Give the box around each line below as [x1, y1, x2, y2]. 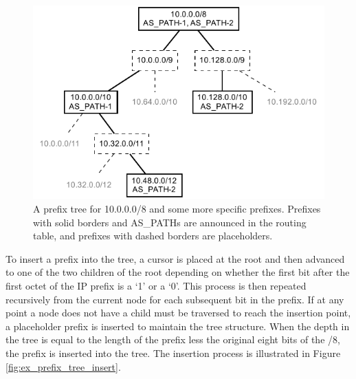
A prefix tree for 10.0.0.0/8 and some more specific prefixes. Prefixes [33, 202, 321, 215]
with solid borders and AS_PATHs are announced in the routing [33, 215, 307, 229]
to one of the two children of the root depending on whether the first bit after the [5, 265, 350, 279]
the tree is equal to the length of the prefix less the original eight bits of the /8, [5, 332, 340, 347]
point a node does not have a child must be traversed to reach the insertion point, [5, 305, 351, 320]
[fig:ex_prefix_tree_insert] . [5, 359, 121, 373]
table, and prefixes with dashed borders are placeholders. [33, 228, 273, 243]
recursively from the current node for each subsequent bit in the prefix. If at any [5, 292, 344, 306]
